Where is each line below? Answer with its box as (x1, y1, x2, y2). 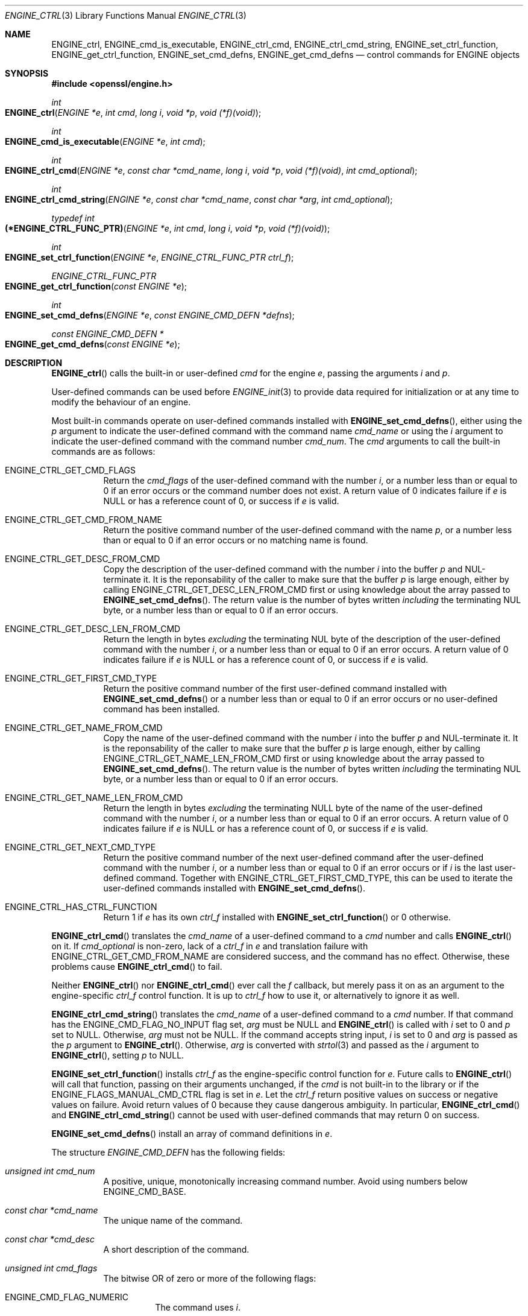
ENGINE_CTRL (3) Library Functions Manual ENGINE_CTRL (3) (5, 10, 247, 21)
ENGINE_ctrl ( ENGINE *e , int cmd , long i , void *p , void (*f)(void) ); (5, 107, 262, 118)
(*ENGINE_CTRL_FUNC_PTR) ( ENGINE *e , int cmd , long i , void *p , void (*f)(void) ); (5, 223, 330, 233)
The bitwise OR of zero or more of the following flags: (103, 1273, 316, 1283)
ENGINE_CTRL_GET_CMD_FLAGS (5, 465, 136, 475)
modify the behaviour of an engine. (51, 397, 191, 407)
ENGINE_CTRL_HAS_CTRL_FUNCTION (5, 902, 157, 912)
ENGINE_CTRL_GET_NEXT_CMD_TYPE (5, 842, 156, 852)
